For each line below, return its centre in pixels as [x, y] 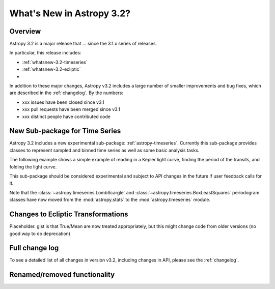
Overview [25, 31]
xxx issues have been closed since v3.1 [63, 102]
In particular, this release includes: [45, 53]
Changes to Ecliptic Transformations [69, 214]
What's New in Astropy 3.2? [70, 13]
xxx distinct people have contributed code [66, 117]
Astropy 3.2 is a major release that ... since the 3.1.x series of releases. [83, 44]
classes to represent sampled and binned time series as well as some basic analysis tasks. [104, 150]
